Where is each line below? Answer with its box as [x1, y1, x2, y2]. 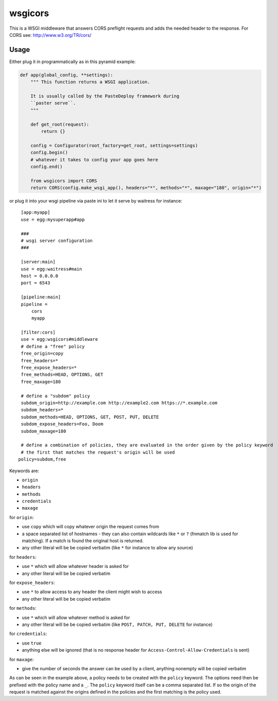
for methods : [9, 605, 37, 611]
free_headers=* [21, 358, 58, 363]
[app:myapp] [21, 210, 50, 215]
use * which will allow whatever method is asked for [22, 614, 130, 620]
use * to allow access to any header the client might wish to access [22, 589, 162, 595]
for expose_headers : [9, 580, 55, 586]
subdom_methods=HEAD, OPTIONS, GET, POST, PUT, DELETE [21, 414, 159, 420]
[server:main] [21, 259, 56, 265]
